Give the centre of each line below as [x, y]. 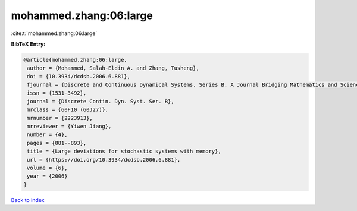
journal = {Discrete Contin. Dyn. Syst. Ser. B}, [101, 101]
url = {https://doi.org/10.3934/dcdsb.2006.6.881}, [104, 160]
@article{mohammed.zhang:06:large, [75, 60]
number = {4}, [47, 135]
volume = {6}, [47, 168]
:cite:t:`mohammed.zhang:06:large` [54, 33]
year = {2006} [47, 176]
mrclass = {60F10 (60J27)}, [68, 110]
